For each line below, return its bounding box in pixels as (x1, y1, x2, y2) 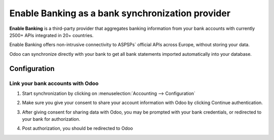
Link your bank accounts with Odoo (9, 80, 99, 87)
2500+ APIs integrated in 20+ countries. (9, 32, 94, 38)
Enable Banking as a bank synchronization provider (9, 8, 231, 19)
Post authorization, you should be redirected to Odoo (22, 125, 133, 131)
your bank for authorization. (22, 116, 81, 122)
